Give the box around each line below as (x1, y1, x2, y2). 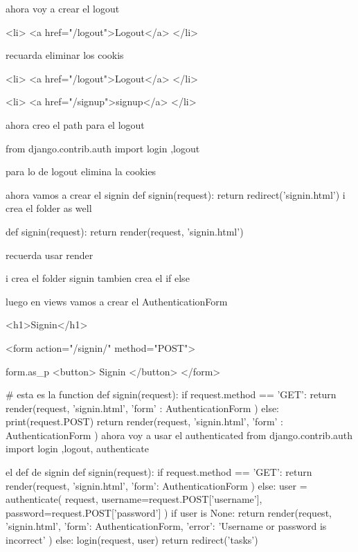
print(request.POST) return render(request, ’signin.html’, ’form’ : (6, 414, 283, 429)
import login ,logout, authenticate (6, 441, 149, 456)
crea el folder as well (6, 201, 92, 215)
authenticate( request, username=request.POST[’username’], (6, 492, 262, 506)
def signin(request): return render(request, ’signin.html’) (6, 224, 244, 238)
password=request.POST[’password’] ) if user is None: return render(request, (6, 505, 332, 519)
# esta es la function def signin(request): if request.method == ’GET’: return (6, 387, 337, 402)
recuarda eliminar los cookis (6, 48, 124, 62)
